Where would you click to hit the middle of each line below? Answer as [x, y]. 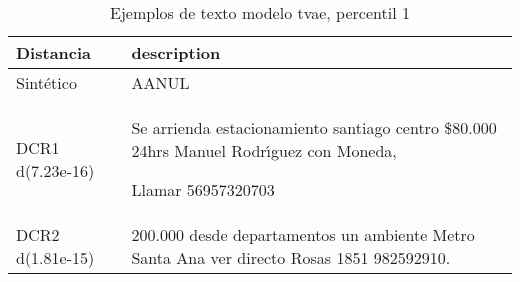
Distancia [54, 52]
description [176, 52]
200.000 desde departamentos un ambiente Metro [303, 234]
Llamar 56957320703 [203, 189]
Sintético [46, 82]
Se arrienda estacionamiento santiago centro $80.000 [314, 127]
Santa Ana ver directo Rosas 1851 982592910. [291, 257]
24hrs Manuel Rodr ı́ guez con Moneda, [264, 150]
